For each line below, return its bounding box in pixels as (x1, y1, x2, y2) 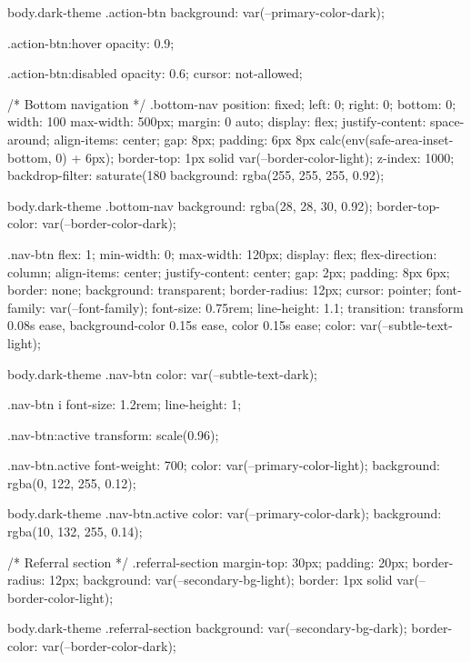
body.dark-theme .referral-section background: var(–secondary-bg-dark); (7, 618, 407, 637)
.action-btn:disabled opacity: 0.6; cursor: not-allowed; (7, 64, 303, 83)
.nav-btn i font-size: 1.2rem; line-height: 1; (7, 395, 242, 414)
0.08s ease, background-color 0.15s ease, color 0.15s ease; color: (7, 316, 356, 335)
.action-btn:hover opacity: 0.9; (7, 33, 175, 52)
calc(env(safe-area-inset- (319, 129, 454, 148)
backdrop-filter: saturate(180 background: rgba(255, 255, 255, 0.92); (7, 165, 385, 185)
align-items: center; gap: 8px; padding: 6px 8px (54, 129, 316, 148)
